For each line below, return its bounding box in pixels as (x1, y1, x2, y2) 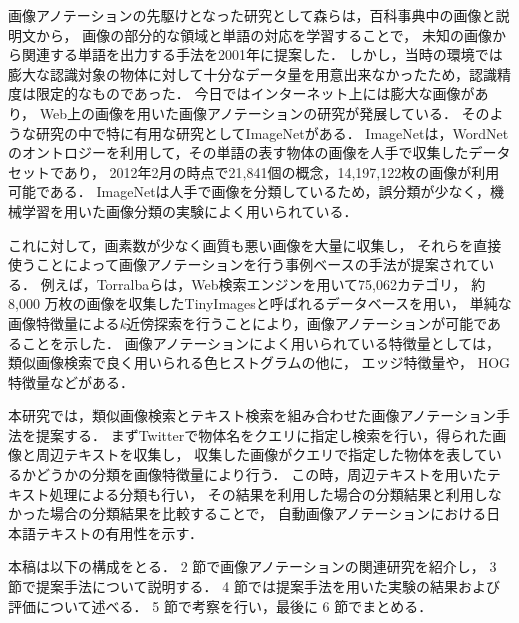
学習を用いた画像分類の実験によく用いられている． (21, 200, 358, 221)
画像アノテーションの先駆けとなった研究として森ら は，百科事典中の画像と (8, 5, 496, 25)
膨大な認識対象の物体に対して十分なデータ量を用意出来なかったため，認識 (8, 63, 497, 84)
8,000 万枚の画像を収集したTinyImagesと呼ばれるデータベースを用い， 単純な (8, 293, 512, 314)
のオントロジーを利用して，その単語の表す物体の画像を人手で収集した (8, 142, 469, 163)
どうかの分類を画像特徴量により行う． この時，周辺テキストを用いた (35, 464, 487, 485)
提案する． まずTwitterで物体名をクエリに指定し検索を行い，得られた (35, 424, 493, 445)
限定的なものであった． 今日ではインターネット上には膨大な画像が (35, 83, 475, 104)
